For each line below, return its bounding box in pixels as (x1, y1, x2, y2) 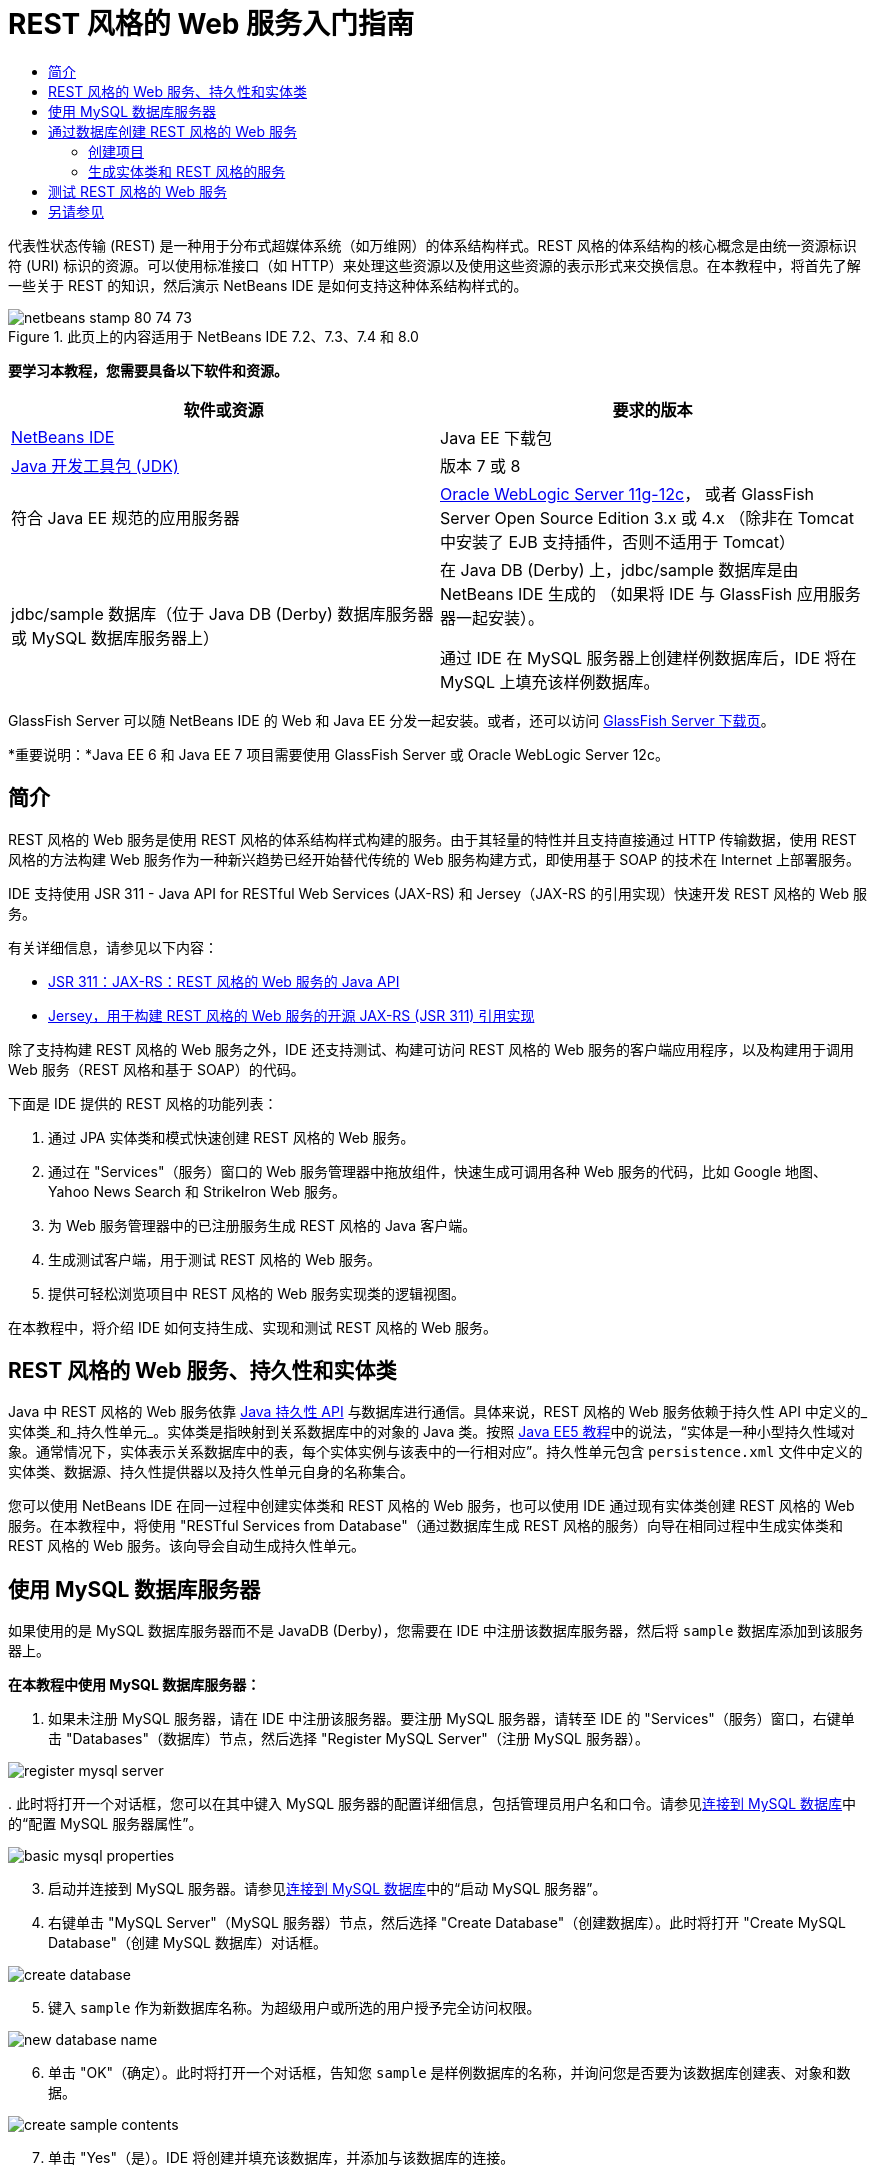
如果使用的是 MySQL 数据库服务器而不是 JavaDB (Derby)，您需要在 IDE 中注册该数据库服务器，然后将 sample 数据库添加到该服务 (8, 1622, 864, 1640)
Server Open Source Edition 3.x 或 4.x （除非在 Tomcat (440, 507, 854, 528)
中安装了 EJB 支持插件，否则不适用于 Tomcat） (440, 531, 795, 552)
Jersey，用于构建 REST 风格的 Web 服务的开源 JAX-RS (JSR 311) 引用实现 (48, 1006, 535, 1024)
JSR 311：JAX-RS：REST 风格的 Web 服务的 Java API (48, 972, 400, 990)
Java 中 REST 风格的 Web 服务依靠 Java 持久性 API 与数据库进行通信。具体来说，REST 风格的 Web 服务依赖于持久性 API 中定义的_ (8, 1403, 868, 1421)
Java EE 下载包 (440, 427, 553, 448)
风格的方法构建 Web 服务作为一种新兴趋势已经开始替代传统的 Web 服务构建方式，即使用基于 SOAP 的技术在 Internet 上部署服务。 (8, 850, 861, 868)
